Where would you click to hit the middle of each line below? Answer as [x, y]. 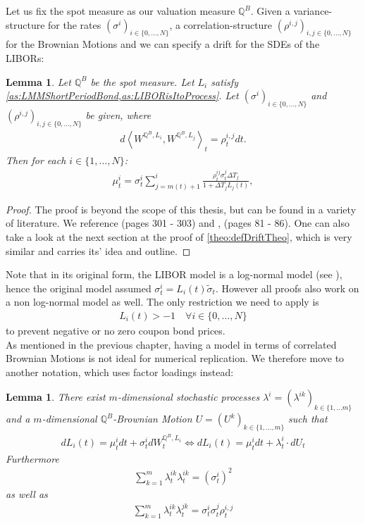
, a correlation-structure [221, 24]
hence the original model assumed [79, 288]
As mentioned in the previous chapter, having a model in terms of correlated [171, 344]
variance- [313, 11]
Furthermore [32, 458]
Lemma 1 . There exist [56, 397]
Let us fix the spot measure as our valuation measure [120, 11]
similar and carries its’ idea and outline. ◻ [98, 250]
